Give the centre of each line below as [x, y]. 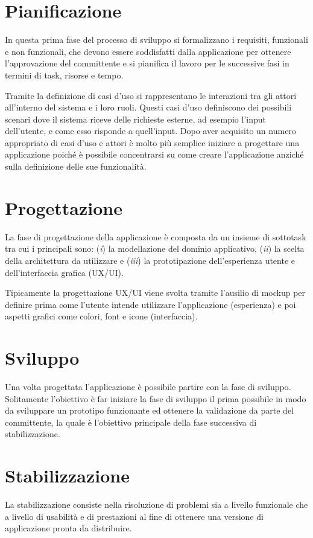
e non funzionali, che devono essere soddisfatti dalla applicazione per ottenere [148, 51]
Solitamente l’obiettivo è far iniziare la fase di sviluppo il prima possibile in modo [156, 398]
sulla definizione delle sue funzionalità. [76, 166]
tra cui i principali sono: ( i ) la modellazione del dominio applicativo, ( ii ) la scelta [155, 248]
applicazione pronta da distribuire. [68, 528]
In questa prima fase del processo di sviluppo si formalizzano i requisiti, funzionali [156, 40]
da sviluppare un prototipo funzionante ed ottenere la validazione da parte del [150, 410]
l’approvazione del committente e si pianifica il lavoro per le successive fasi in [147, 63]
